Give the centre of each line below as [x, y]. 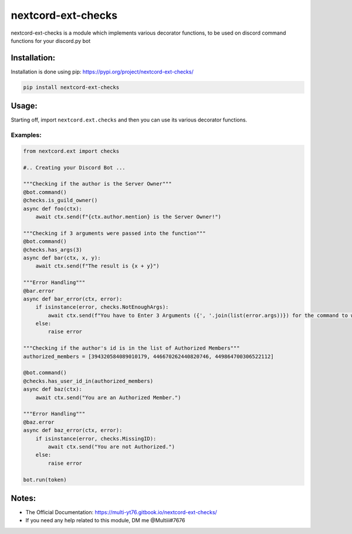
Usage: [24, 106]
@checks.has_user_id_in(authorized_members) [88, 381]
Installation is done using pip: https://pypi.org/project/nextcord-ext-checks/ [102, 72]
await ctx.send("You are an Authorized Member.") [108, 397]
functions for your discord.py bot [51, 40]
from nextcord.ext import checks [71, 151]
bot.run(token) [45, 479]
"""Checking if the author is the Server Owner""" [98, 184]
